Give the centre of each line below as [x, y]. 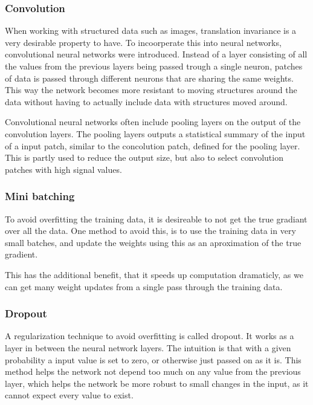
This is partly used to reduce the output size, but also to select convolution [144, 157]
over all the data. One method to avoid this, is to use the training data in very [150, 231]
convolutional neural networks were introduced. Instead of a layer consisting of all [156, 54]
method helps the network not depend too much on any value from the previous [153, 371]
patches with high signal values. [63, 169]
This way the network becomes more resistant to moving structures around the [151, 90]
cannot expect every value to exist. [69, 395]
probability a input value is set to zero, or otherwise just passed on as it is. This [153, 359]
